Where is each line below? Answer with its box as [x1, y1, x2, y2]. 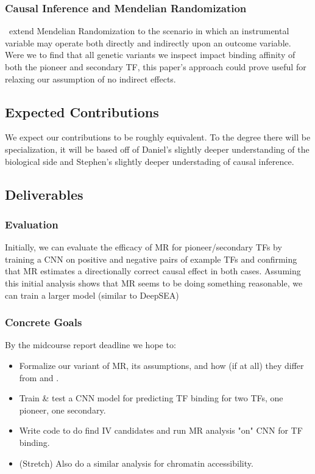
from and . [19, 371, 59, 384]
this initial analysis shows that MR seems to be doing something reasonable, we [5, 276, 303, 289]
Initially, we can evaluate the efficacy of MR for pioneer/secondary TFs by [5, 241, 282, 253]
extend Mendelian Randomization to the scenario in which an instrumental [9, 24, 289, 37]
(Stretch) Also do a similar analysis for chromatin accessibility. [19, 456, 253, 469]
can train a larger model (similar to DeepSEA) [5, 288, 179, 301]
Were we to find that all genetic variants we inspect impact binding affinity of [5, 48, 296, 61]
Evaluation [5, 216, 58, 232]
